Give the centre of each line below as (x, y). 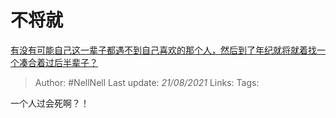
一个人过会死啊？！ (50, 103)
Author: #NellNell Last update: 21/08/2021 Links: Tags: (147, 82)
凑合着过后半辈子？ (58, 62)
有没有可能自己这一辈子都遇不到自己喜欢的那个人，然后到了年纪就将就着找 (163, 50)
